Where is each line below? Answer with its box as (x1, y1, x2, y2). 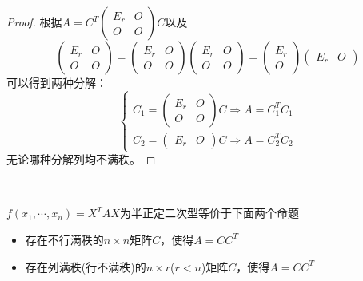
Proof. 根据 (6, 14, 62, 30)
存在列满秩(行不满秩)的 (25, 258, 146, 275)
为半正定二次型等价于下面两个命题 (119, 204, 299, 221)
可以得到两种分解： (6, 74, 107, 90)
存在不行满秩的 (25, 231, 104, 247)
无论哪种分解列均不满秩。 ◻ (6, 151, 156, 168)
